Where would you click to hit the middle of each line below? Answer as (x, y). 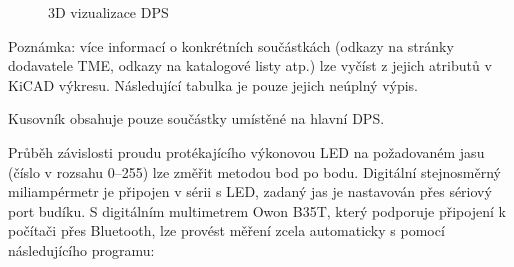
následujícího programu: (81, 249)
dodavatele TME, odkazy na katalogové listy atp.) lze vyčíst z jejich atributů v (250, 65)
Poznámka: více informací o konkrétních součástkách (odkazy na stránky (231, 45)
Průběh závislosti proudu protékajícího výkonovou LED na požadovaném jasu (246, 151)
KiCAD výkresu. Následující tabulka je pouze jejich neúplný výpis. (213, 84)
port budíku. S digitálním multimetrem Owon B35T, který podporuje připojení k (257, 210)
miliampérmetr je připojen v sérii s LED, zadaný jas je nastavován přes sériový (250, 191)
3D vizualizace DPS (108, 12)
